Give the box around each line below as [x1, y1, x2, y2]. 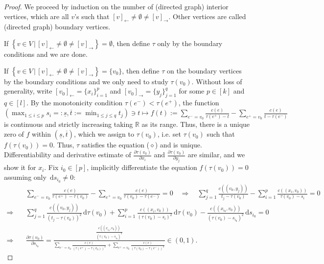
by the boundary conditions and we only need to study [4, 76, 168, 86]
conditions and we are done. [4, 48, 88, 59]
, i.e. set [157, 129, 182, 139]
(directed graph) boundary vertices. [4, 22, 111, 32]
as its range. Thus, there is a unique [141, 119, 250, 129]
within [32, 129, 51, 139]
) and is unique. [155, 140, 202, 150]
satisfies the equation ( [81, 140, 150, 150]
